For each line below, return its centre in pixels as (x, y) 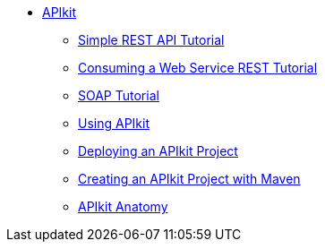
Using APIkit (114, 123)
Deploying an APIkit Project (158, 151)
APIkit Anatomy (123, 206)
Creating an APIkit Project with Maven (189, 179)
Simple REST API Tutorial (151, 40)
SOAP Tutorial (119, 95)
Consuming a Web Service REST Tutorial (198, 68)
